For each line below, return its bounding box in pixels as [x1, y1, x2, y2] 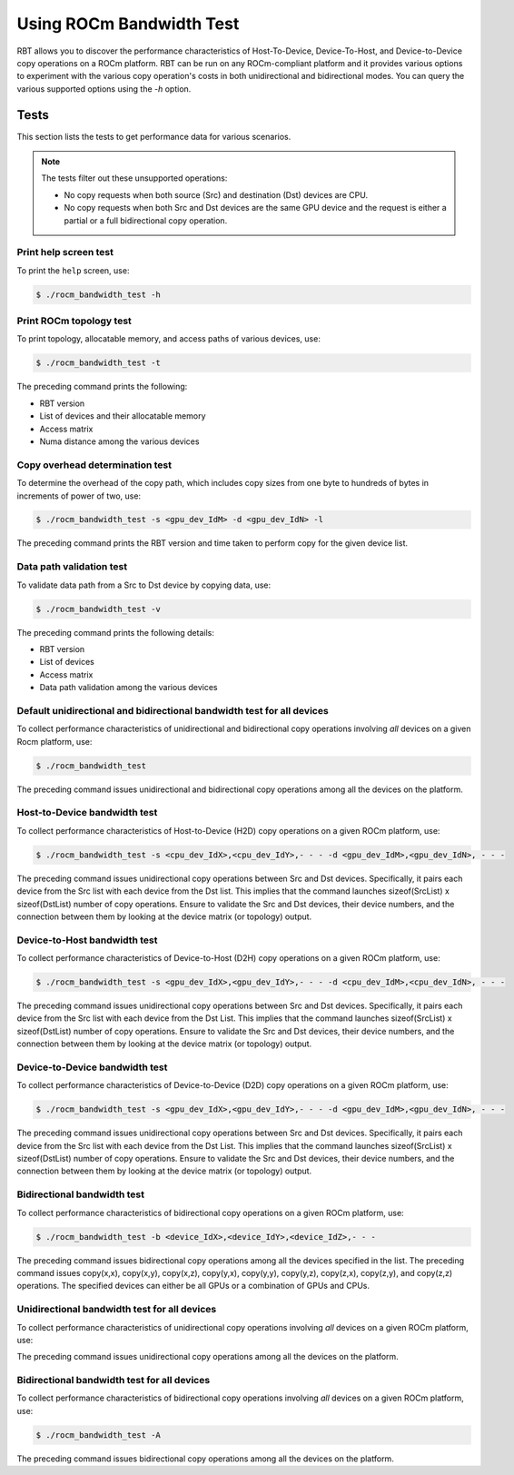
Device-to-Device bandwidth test [16, 1061, 168, 1074]
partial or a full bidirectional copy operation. [64, 214, 228, 226]
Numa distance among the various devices [39, 436, 200, 447]
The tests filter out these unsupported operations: [41, 173, 228, 183]
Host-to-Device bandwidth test [16, 807, 158, 819]
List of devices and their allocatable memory [39, 411, 206, 421]
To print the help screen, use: [16, 264, 130, 276]
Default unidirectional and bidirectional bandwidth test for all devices [16, 704, 329, 717]
